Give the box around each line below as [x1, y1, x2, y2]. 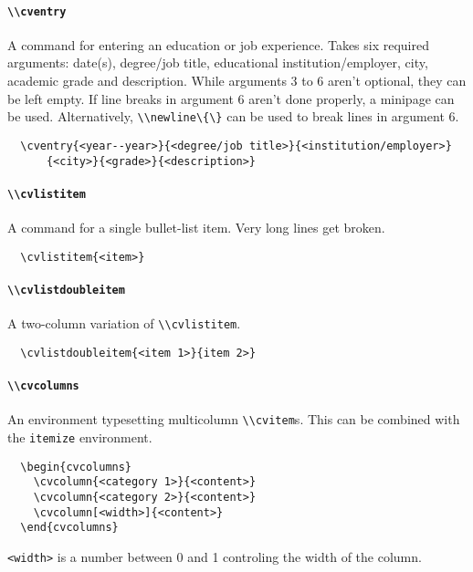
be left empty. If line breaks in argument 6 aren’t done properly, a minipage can [7, 88, 455, 108]
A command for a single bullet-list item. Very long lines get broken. [7, 218, 385, 237]
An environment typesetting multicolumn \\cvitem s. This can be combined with [7, 410, 460, 429]
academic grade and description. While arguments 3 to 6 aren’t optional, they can [7, 71, 467, 90]
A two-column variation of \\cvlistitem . [7, 314, 241, 333]
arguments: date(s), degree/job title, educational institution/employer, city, [7, 53, 428, 72]
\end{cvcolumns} [20, 521, 119, 535]
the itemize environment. [7, 428, 152, 446]
